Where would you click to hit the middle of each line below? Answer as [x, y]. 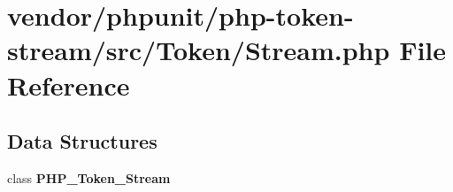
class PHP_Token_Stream [89, 177]
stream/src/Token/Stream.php [199, 50]
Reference [69, 84]
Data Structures [82, 141]
